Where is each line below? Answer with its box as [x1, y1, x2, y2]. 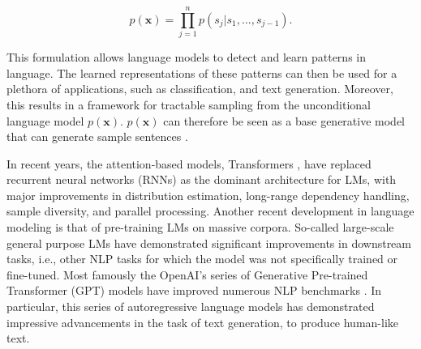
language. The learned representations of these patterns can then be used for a [6, 64, 397, 81]
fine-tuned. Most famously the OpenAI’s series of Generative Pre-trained [6, 266, 368, 283]
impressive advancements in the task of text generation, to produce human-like [6, 313, 399, 330]
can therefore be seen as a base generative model [163, 112, 406, 129]
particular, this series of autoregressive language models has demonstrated [6, 298, 375, 315]
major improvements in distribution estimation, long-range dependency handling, [6, 186, 410, 203]
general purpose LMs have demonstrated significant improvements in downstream [6, 234, 411, 251]
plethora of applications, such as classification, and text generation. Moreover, [6, 80, 393, 97]
